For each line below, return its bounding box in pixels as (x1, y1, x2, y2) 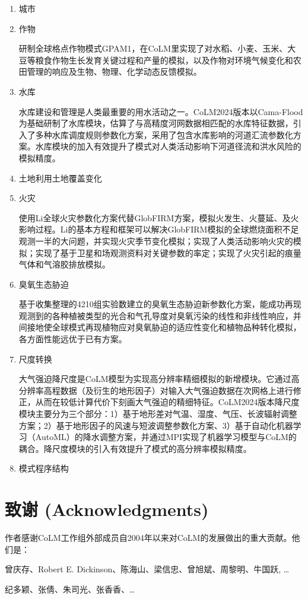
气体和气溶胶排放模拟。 (18, 258, 110, 270)
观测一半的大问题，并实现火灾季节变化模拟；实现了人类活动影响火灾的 (18, 234, 293, 247)
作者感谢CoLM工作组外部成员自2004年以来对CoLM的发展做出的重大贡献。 (5, 531, 292, 544)
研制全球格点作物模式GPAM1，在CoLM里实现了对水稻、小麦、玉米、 (18, 42, 288, 55)
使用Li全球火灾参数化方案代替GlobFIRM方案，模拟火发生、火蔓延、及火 (18, 211, 299, 224)
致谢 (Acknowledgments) (5, 497, 209, 521)
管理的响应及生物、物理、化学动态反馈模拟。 (27, 65, 202, 78)
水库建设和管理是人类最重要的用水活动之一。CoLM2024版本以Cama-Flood (18, 105, 303, 117)
